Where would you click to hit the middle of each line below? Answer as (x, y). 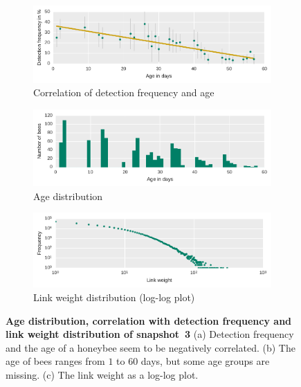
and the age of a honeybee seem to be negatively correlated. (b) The (150, 347)
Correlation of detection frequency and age (124, 92)
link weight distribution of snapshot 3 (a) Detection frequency (150, 334)
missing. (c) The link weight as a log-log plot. (102, 374)
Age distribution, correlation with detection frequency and (149, 320)
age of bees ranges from (55, 361)
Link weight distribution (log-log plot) (114, 297)
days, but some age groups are (205, 361)
